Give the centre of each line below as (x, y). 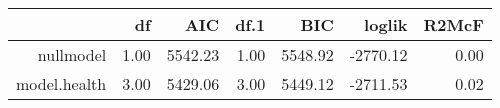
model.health (61, 83)
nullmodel (72, 54)
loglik (386, 24)
